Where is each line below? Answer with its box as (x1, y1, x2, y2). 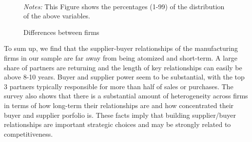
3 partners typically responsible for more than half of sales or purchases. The (4, 81, 233, 91)
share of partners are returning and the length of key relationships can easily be (4, 62, 242, 72)
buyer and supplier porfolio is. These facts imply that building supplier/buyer (4, 110, 236, 120)
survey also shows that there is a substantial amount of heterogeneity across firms (4, 91, 248, 101)
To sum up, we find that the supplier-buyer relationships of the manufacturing (4, 43, 238, 53)
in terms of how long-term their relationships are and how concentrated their (4, 100, 234, 110)
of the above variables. (23, 11, 91, 21)
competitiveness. (4, 128, 53, 139)
